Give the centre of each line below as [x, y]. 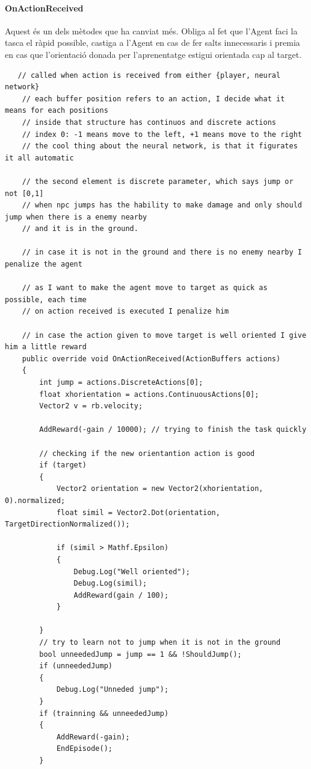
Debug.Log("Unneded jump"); [112, 690]
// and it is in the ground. [80, 229]
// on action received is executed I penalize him [125, 312]
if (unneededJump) [76, 666]
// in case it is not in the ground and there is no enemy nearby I [162, 252]
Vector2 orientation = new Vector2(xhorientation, [160, 489]
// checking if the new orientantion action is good [147, 453]
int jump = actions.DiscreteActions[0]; [121, 383]
